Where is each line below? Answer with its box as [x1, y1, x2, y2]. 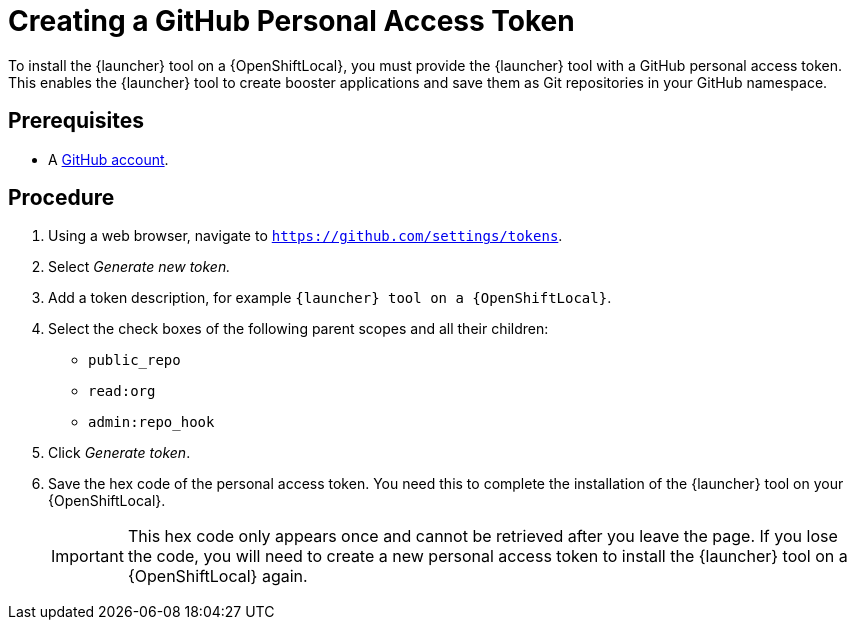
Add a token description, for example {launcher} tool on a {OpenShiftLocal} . [48, 289, 612, 307]
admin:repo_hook [88, 414, 215, 431]
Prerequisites [8, 108, 144, 134]
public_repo [88, 352, 181, 369]
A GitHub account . [48, 150, 169, 168]
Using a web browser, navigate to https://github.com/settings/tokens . [48, 227, 563, 245]
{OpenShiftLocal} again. [127, 566, 308, 587]
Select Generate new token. [48, 258, 231, 276]
